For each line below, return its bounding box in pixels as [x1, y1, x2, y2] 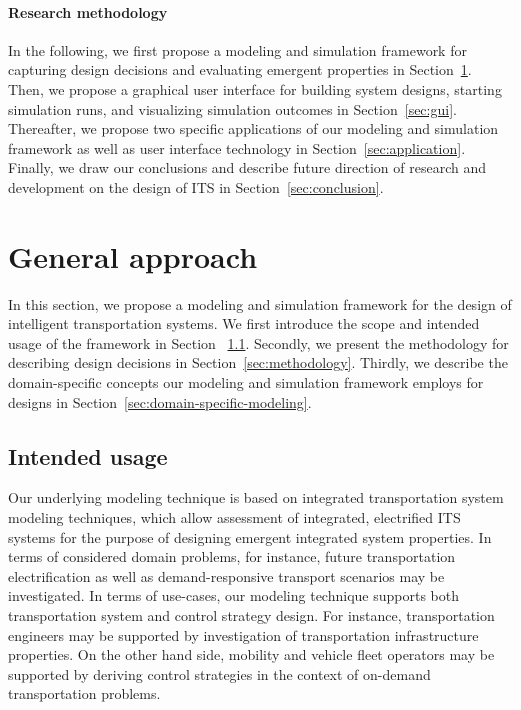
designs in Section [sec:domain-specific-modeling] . [8, 391, 312, 412]
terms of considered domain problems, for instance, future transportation [8, 546, 456, 567]
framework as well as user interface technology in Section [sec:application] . [8, 137, 466, 158]
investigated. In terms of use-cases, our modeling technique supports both [8, 585, 459, 606]
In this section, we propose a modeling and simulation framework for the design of [8, 293, 512, 314]
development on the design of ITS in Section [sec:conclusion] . [8, 176, 384, 197]
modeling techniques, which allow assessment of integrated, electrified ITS [8, 507, 461, 528]
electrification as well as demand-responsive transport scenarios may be [8, 565, 445, 586]
